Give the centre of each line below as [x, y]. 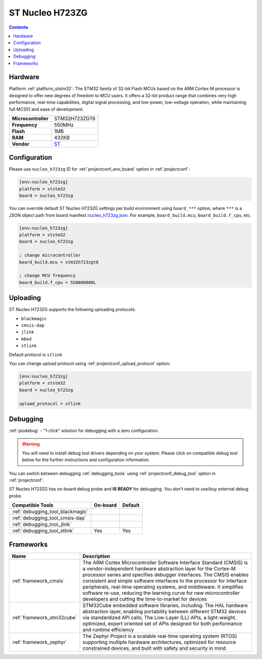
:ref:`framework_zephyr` [40, 642]
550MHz [64, 125]
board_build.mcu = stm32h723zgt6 [59, 262]
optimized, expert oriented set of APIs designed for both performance [162, 624]
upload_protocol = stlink [50, 404]
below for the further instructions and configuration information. [86, 460]
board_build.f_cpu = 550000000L [58, 282]
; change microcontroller [50, 255]
